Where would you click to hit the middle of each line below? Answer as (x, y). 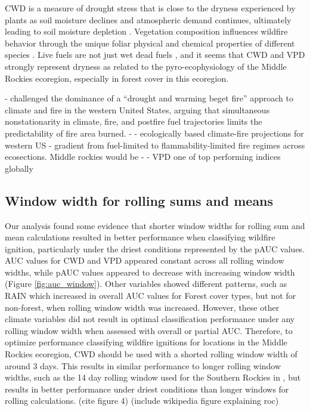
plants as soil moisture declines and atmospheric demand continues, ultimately (148, 19)
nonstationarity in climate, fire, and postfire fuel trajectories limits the (134, 121)
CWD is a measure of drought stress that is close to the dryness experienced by (150, 8)
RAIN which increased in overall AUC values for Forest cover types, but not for (151, 296)
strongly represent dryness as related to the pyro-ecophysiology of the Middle (146, 66)
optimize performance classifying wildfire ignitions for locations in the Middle (146, 342)
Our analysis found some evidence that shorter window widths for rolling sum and (155, 225)
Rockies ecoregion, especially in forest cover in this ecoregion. (117, 78)
